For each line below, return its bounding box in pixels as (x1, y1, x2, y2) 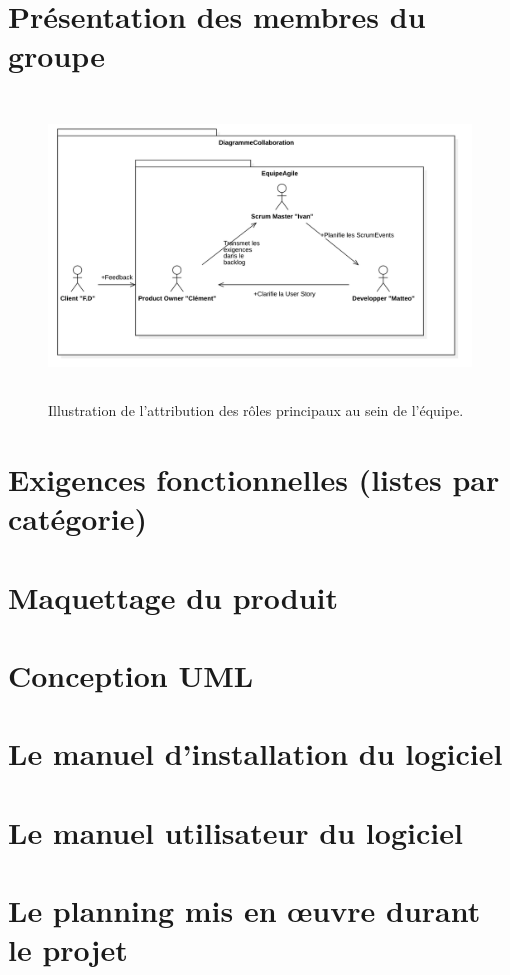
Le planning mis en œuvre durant (8, 890, 481, 931)
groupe (8, 35, 105, 76)
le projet (8, 929, 128, 970)
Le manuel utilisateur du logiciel (8, 811, 463, 852)
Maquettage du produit (8, 576, 339, 617)
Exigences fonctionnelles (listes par (8, 459, 500, 500)
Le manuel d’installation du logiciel (8, 733, 503, 774)
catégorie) (8, 498, 147, 539)
